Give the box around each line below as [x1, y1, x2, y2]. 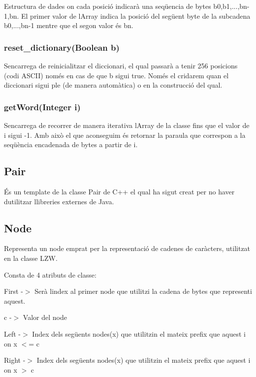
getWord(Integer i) [4, 100, 81, 113]
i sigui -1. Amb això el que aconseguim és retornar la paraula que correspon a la [4, 129, 246, 140]
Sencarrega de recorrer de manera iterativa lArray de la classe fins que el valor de [4, 120, 250, 130]
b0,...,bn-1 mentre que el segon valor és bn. [4, 20, 133, 31]
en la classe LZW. [4, 252, 58, 263]
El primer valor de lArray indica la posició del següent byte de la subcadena [21, 10, 251, 21]
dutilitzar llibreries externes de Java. [4, 196, 114, 206]
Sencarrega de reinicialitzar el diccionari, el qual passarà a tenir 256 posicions [4, 61, 238, 70]
